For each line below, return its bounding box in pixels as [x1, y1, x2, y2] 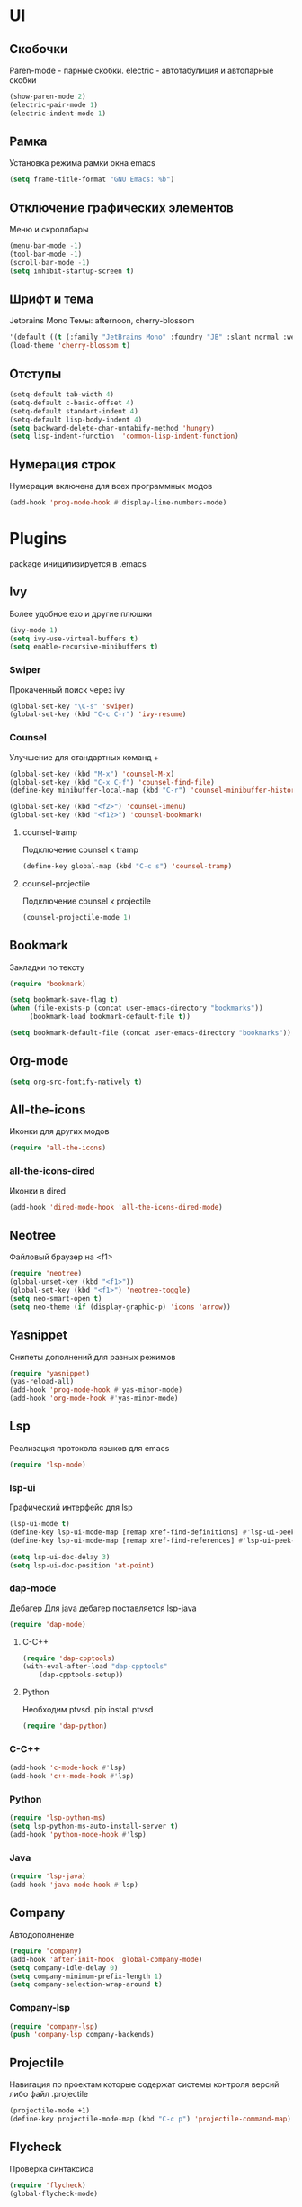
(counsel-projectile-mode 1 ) [22, 913, 132, 922]
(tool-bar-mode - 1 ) [9, 250, 83, 259]
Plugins [9, 529, 67, 549]
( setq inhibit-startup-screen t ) [9, 267, 135, 276]
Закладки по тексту [9, 961, 85, 973]
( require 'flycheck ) [9, 2181, 87, 2190]
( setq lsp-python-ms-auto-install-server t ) [9, 1821, 179, 1831]
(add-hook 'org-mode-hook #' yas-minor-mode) [9, 1394, 179, 1403]
